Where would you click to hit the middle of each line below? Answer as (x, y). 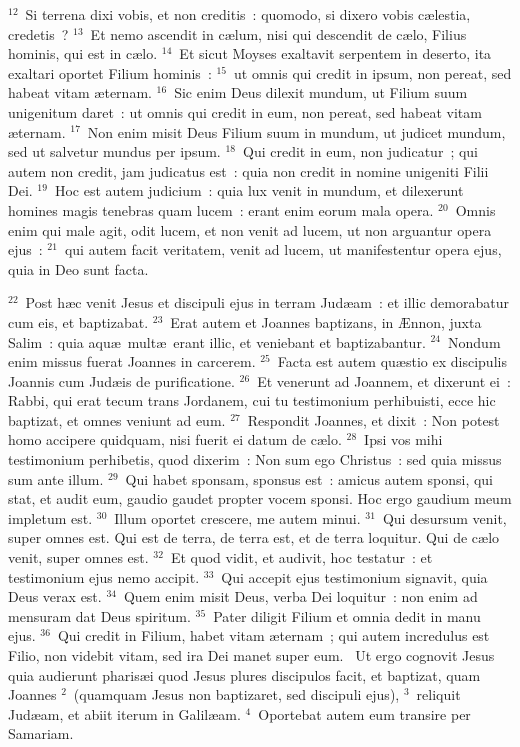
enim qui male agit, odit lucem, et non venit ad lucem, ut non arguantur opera (250, 229)
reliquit (438, 694)
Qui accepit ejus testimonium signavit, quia (354, 576)
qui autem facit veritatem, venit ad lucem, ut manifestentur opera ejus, (283, 249)
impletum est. (50, 517)
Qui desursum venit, (444, 517)
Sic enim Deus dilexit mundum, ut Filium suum (321, 92)
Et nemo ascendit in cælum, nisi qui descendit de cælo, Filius (278, 33)
